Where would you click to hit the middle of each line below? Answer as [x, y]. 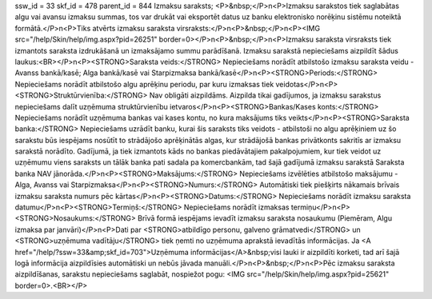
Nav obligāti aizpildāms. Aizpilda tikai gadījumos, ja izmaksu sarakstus [265, 95]
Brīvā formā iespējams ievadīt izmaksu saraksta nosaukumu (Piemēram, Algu [264, 218]
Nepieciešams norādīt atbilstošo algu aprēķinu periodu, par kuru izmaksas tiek [144, 84]
